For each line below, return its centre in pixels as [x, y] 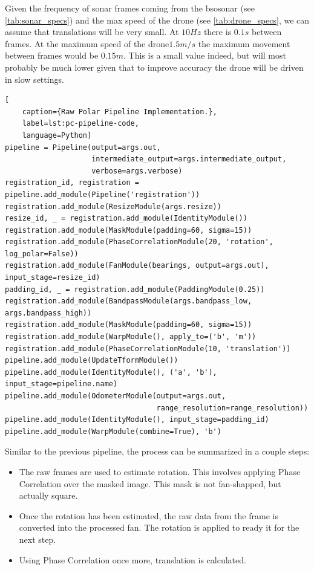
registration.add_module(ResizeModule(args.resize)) [113, 206]
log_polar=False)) [42, 254]
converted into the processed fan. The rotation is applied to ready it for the [159, 527]
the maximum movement [244, 43]
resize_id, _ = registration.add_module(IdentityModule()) [126, 219]
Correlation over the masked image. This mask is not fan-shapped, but [150, 483]
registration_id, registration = [72, 183]
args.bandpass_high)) [48, 313]
